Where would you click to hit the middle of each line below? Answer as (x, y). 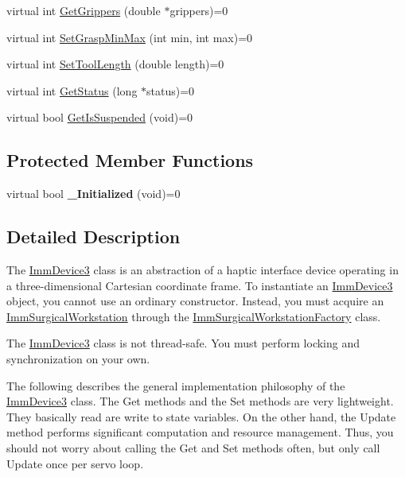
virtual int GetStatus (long (72, 90)
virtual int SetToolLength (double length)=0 (115, 64)
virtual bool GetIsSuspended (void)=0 (100, 117)
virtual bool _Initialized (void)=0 (93, 194)
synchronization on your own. (78, 358)
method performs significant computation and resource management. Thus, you (200, 432)
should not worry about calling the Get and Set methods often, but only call (193, 447)
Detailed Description (93, 237)
